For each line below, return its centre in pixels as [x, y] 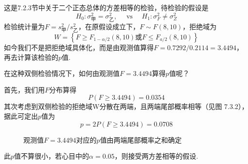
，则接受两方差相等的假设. [156, 156]
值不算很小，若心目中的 [52, 156]
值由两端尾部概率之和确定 [141, 139]
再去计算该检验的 [31, 57]
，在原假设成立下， [109, 26]
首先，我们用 [24, 89]
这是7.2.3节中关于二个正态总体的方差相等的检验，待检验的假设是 [106, 7]
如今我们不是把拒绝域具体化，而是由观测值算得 [79, 47]
